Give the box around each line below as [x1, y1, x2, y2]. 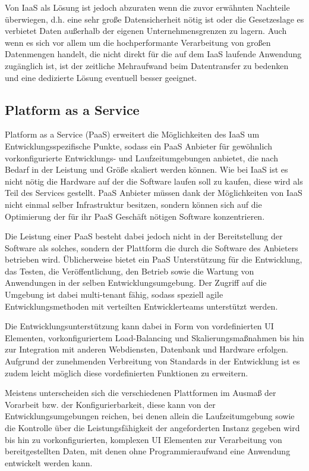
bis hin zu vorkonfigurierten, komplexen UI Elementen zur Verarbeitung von [5, 433, 282, 445]
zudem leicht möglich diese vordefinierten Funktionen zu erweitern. [5, 366, 248, 379]
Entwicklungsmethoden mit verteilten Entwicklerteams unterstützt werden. [5, 300, 278, 312]
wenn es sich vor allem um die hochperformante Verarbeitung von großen [5, 36, 271, 48]
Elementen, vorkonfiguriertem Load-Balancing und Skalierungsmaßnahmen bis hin [5, 331, 304, 344]
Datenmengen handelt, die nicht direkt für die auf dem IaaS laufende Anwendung [5, 48, 302, 60]
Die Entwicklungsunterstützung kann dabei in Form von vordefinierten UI [5, 320, 274, 332]
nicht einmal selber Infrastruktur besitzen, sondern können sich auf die [5, 198, 262, 210]
